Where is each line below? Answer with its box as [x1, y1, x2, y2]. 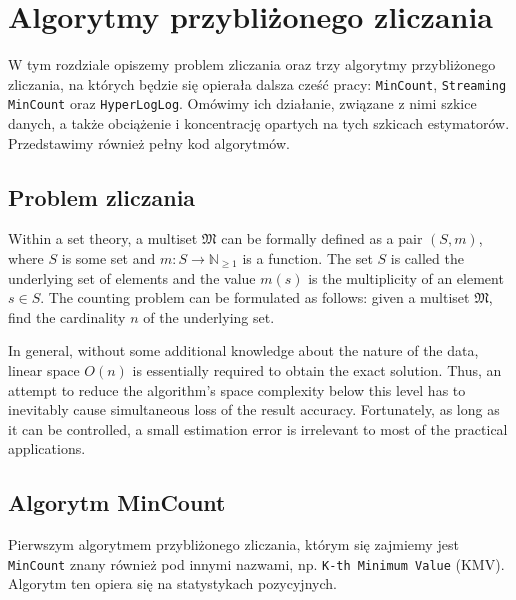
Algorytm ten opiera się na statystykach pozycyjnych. [8, 573, 337, 594]
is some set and [61, 248, 156, 269]
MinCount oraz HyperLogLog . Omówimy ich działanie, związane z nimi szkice [8, 93, 477, 114]
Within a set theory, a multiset [8, 228, 198, 249]
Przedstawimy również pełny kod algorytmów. [8, 132, 290, 153]
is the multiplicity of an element [308, 267, 504, 288]
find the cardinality [8, 306, 126, 327]
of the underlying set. [143, 306, 275, 327]
